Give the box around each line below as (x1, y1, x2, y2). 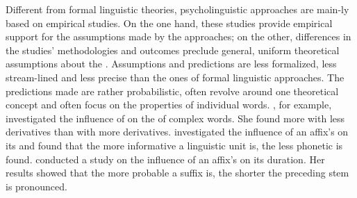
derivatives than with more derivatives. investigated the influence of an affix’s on (6, 124, 349, 139)
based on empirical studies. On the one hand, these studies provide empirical (6, 15, 333, 30)
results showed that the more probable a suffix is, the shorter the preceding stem (6, 165, 349, 180)
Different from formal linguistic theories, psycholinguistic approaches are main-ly (6, 2, 349, 16)
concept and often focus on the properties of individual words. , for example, (6, 97, 332, 112)
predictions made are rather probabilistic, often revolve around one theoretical (6, 83, 339, 98)
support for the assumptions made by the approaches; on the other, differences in (6, 29, 351, 44)
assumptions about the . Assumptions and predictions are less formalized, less (6, 56, 337, 71)
